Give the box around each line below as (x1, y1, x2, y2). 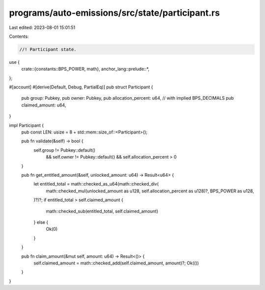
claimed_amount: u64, (21, 102, 66, 108)
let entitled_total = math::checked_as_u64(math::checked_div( (33, 181, 159, 187)
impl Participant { (9, 122, 44, 128)
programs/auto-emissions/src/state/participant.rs (9, 7, 220, 18)
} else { (33, 219, 49, 225)
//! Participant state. (19, 47, 77, 52)
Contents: (9, 33, 29, 39)
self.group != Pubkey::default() (33, 147, 96, 153)
